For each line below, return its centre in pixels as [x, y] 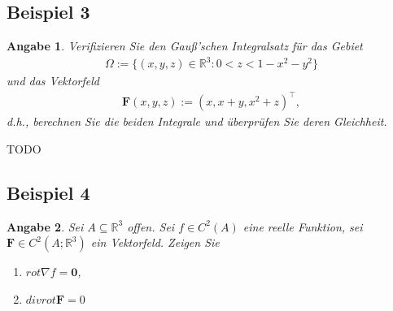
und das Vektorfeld [53, 81]
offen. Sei [151, 226]
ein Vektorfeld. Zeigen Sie [155, 242]
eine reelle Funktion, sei [303, 226]
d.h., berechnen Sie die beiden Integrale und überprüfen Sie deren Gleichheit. [197, 121]
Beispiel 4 [48, 193]
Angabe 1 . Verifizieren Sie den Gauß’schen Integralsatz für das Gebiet [185, 46]
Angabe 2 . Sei [45, 226]
